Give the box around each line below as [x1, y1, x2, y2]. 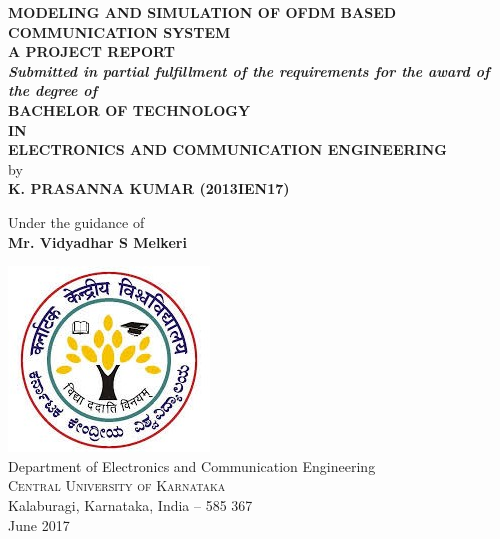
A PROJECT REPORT [8, 41, 176, 62]
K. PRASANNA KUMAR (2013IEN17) [8, 178, 290, 199]
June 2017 [8, 514, 70, 535]
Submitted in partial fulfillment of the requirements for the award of [8, 60, 490, 81]
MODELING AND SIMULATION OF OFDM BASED [8, 2, 397, 22]
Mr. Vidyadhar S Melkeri [8, 231, 187, 252]
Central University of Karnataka [8, 475, 226, 496]
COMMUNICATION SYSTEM [8, 21, 231, 42]
